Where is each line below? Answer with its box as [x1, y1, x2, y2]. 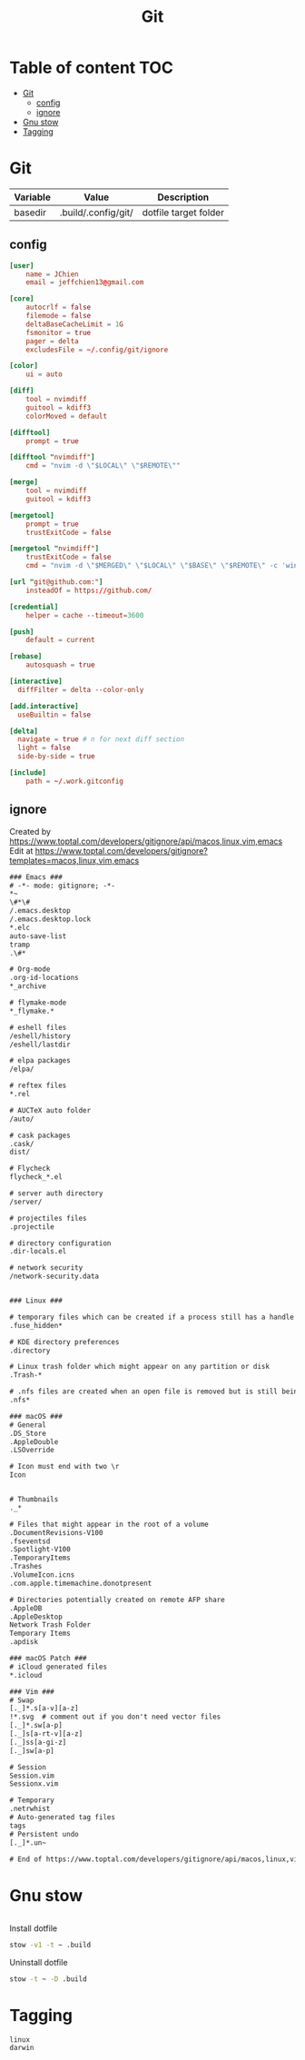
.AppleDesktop [9, 1612, 64, 1621]
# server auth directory [9, 1189, 103, 1198]
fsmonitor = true [25, 328, 92, 337]
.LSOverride [9, 1446, 54, 1455]
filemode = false [25, 312, 92, 321]
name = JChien [25, 270, 79, 279]
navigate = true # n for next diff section [17, 735, 184, 744]
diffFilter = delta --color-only [17, 685, 144, 694]
